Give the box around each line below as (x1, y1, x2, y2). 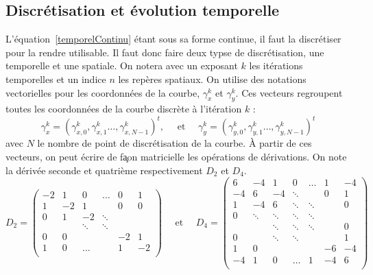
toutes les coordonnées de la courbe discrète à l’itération (5, 101, 242, 116)
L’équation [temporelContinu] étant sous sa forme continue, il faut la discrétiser (5, 32, 341, 46)
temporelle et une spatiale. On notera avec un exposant (5, 58, 238, 73)
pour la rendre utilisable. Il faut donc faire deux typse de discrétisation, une (5, 45, 324, 59)
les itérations (249, 58, 303, 73)
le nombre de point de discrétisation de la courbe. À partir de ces (37, 136, 312, 150)
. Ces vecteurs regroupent (235, 85, 343, 99)
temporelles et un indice (5, 71, 106, 86)
